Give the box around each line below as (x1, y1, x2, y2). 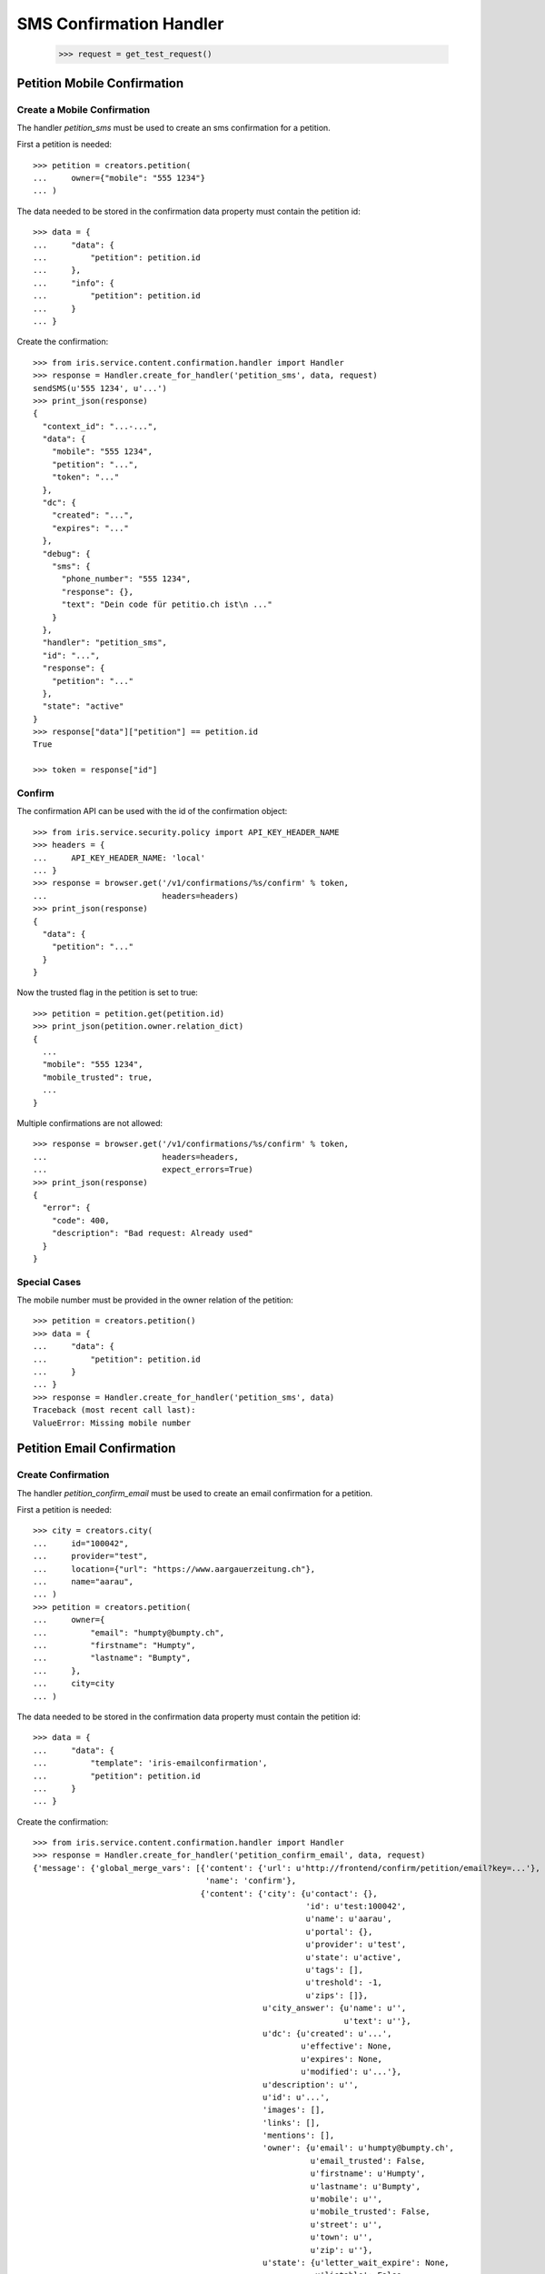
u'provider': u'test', (305, 1939, 407, 1950)
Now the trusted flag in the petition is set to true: (16, 987, 199, 998)
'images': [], (262, 2105, 326, 2115)
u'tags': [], (305, 1965, 363, 1975)
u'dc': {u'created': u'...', (262, 2028, 392, 2038)
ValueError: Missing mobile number (33, 1417, 192, 1428)
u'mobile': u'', (310, 2194, 383, 2205)
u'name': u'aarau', (305, 1914, 392, 1924)
